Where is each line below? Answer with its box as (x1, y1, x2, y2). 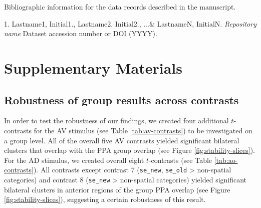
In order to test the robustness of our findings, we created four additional (4, 115, 229, 126)
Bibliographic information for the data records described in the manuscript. (4, 2, 236, 12)
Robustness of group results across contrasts (4, 92, 239, 107)
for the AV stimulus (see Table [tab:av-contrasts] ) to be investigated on (34, 125, 252, 135)
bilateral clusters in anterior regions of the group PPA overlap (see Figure (4, 184, 230, 194)
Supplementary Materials (4, 57, 182, 78)
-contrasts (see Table (148, 154, 212, 165)
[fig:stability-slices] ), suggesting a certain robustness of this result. (4, 194, 206, 204)
